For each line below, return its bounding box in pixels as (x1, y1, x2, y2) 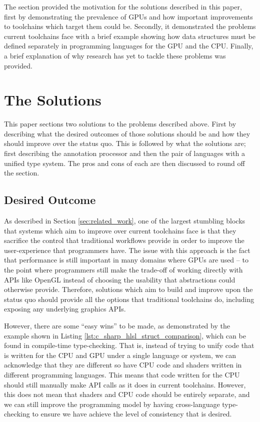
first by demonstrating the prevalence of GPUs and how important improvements (4, 11, 253, 21)
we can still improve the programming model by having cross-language (4, 398, 220, 409)
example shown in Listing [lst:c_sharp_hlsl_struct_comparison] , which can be (4, 330, 246, 340)
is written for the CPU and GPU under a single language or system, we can (4, 349, 236, 360)
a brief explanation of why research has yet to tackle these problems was (4, 50, 226, 60)
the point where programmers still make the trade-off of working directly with (4, 264, 243, 275)
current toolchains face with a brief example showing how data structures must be (4, 30, 256, 41)
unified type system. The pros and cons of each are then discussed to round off (4, 157, 245, 168)
